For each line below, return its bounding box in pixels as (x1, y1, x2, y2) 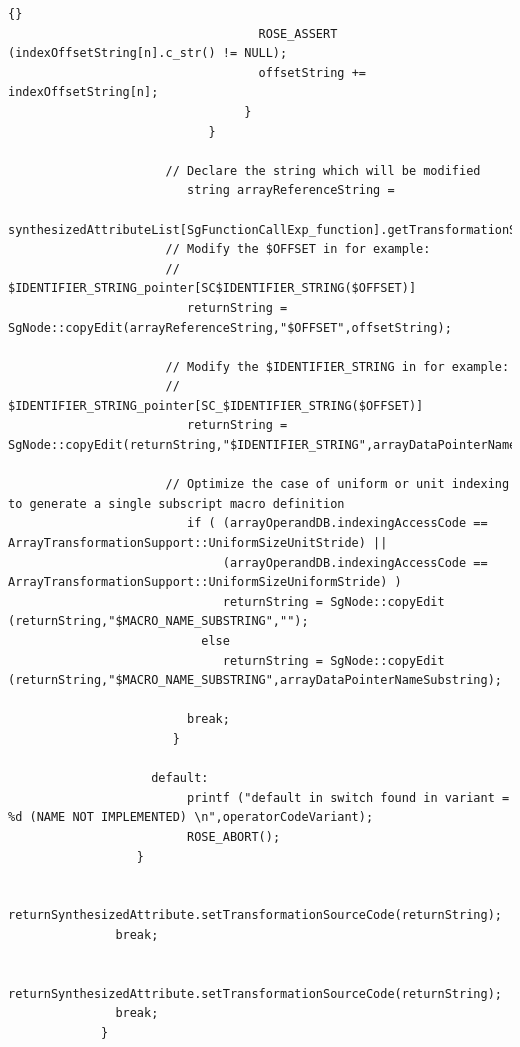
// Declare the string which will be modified (165, 163, 481, 178)
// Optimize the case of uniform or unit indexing (165, 477, 510, 492)
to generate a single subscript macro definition (8, 496, 345, 511)
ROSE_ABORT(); (186, 829, 281, 844)
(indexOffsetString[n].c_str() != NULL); (8, 46, 288, 61)
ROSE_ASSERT (258, 26, 338, 41)
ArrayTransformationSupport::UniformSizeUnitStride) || (8, 536, 388, 551)
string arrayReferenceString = (186, 183, 395, 198)
